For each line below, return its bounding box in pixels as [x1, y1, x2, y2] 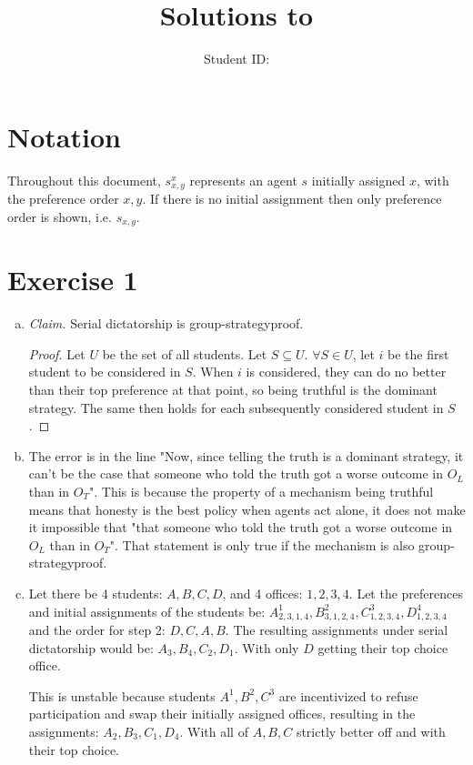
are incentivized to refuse [278, 686, 418, 705]
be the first [387, 344, 449, 363]
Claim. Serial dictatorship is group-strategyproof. [28, 314, 304, 333]
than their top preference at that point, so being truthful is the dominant [28, 380, 438, 399]
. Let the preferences [348, 584, 464, 602]
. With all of [179, 722, 248, 741]
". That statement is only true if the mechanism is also [109, 535, 415, 554]
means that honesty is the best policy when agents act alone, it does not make [28, 499, 466, 518]
